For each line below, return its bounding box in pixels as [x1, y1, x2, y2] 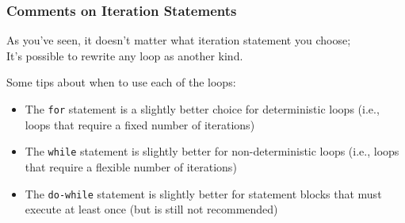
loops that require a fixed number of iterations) [25, 116, 255, 133]
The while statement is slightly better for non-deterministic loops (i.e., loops [25, 143, 399, 160]
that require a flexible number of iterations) [25, 158, 237, 175]
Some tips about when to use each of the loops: [6, 74, 236, 90]
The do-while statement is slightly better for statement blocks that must [25, 185, 382, 202]
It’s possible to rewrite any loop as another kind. [6, 47, 243, 63]
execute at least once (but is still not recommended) [25, 201, 278, 217]
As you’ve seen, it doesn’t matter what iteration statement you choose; [6, 32, 351, 48]
